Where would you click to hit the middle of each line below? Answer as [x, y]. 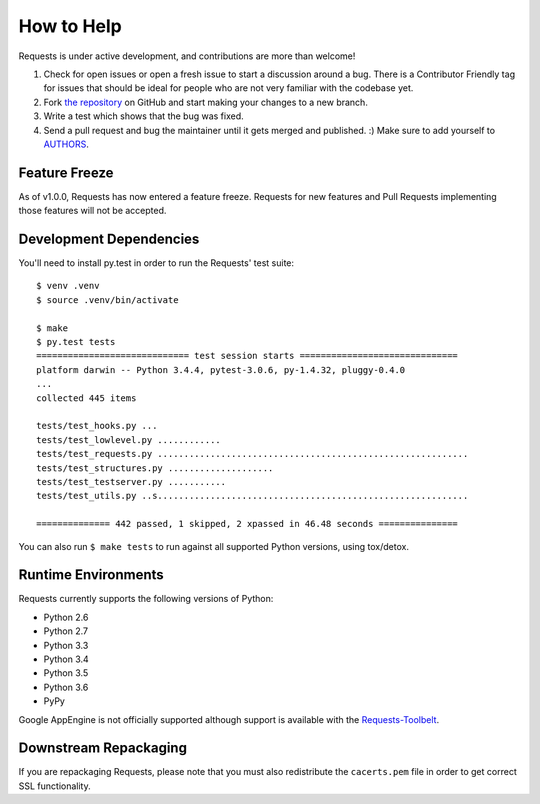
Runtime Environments [91, 575]
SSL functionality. [54, 786]
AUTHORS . [66, 144]
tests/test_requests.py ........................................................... [252, 454]
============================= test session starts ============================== [247, 356]
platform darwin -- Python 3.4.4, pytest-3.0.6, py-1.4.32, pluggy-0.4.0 [221, 369]
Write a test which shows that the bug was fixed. [143, 116]
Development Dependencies [109, 239]
